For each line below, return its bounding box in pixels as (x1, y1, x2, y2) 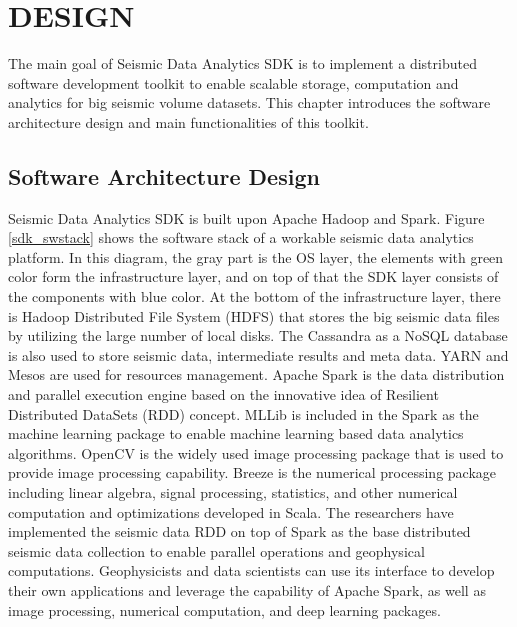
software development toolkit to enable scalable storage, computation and (8, 72, 459, 93)
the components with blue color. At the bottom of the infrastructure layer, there (8, 286, 501, 307)
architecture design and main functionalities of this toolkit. (8, 111, 369, 132)
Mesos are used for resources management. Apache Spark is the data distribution (8, 364, 505, 385)
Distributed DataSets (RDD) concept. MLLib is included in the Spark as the (8, 403, 479, 424)
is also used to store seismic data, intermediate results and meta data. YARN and (8, 344, 509, 365)
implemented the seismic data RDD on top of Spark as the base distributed (8, 521, 471, 542)
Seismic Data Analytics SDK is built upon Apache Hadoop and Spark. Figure (8, 207, 485, 228)
